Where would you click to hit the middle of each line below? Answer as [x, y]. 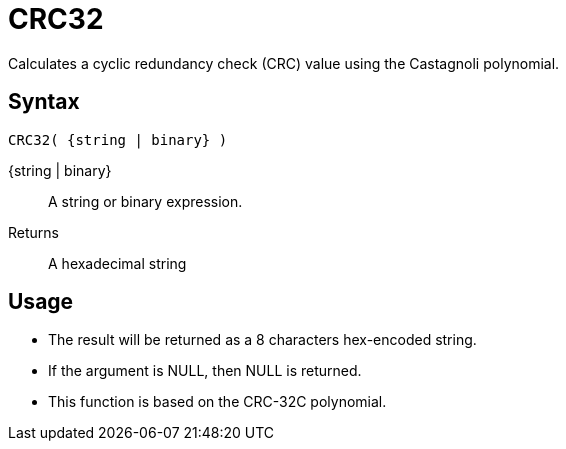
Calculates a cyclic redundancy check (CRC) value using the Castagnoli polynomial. [284, 63]
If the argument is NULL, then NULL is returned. [205, 371]
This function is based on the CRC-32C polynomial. [217, 402]
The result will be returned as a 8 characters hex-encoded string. [262, 340]
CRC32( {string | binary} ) [118, 139]
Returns [33, 232]
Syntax [44, 102]
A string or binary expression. [145, 201]
